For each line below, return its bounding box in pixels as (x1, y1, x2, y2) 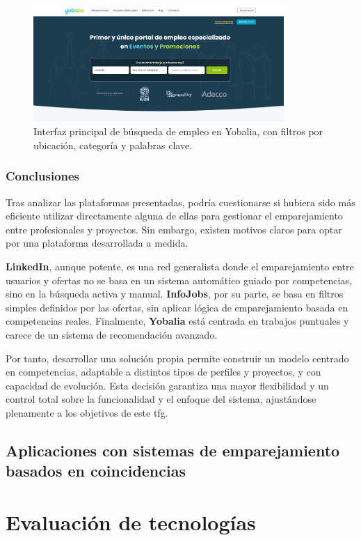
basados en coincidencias (6, 460, 186, 481)
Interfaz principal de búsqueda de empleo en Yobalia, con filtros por (33, 124, 323, 139)
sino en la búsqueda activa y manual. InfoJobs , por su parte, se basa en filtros (6, 286, 344, 301)
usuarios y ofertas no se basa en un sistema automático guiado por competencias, (6, 272, 352, 287)
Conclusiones (6, 167, 80, 185)
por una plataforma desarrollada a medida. (6, 236, 188, 250)
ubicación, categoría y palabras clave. (33, 137, 193, 152)
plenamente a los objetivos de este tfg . (6, 405, 168, 419)
